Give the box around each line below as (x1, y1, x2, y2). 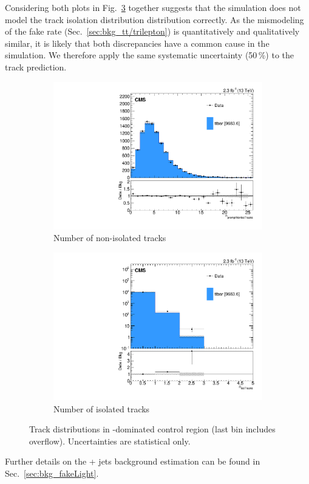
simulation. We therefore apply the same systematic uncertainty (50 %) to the (5, 49, 294, 61)
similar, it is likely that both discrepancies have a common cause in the (5, 36, 270, 49)
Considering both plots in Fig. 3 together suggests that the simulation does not (5, 1, 301, 13)
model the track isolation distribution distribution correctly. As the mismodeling (5, 13, 304, 26)
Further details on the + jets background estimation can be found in (5, 455, 260, 468)
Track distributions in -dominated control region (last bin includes (29, 423, 276, 435)
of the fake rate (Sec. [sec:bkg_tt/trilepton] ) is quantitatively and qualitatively (5, 25, 300, 38)
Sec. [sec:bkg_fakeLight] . (5, 466, 99, 479)
